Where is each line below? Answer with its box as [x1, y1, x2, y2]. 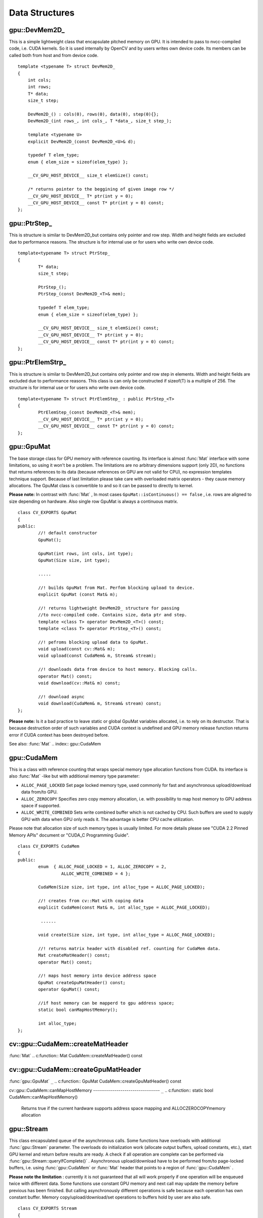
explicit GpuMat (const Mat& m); [38, 591, 118, 597]
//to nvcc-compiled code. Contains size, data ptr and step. [38, 612, 188, 618]
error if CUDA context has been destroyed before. [9, 732, 109, 738]
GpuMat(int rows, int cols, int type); [38, 551, 133, 556]
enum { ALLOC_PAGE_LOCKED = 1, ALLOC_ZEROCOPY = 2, [38, 864, 167, 870]
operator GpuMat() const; [38, 987, 100, 992]
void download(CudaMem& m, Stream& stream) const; [38, 701, 162, 706]
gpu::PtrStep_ [9, 219, 52, 228]
